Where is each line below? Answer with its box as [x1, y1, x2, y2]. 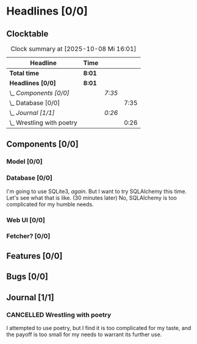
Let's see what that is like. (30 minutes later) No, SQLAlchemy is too [6, 194, 177, 202]
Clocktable [6, 29, 49, 39]
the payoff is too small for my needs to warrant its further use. [6, 331, 162, 338]
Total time [9, 69, 40, 77]
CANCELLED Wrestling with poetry [6, 311, 112, 319]
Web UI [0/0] [6, 216, 46, 224]
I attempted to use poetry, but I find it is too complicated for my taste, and [6, 324, 192, 331]
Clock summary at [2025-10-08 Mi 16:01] [10, 44, 137, 53]
